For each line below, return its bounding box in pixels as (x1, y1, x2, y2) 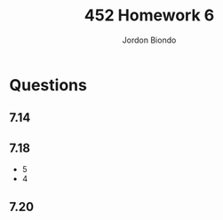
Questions (9, 75, 87, 95)
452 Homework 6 (84, 5, 215, 26)
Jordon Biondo (122, 35, 177, 45)
